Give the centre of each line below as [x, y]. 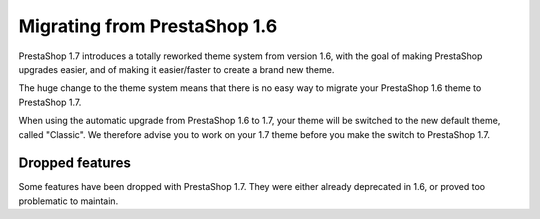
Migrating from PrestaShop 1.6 [148, 26]
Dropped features [75, 163]
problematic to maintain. [68, 201]
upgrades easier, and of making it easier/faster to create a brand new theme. [176, 69]
